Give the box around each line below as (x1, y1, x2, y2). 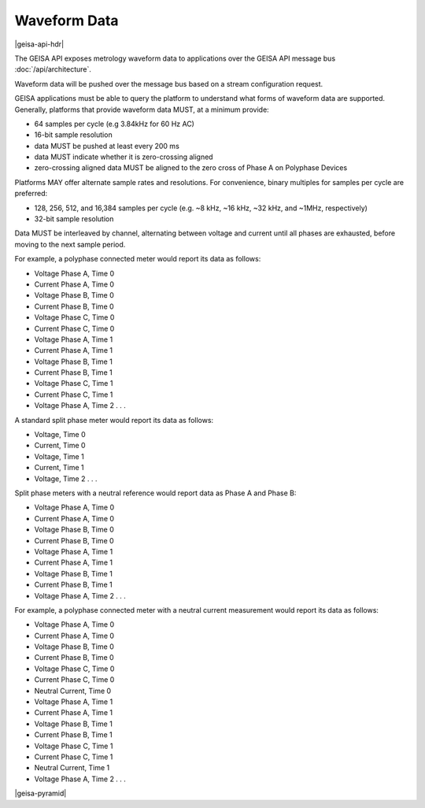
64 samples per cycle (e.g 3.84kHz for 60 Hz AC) (34, 119, 194, 128)
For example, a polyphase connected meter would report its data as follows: (14, 254, 261, 264)
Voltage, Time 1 (34, 451, 84, 461)
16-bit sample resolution (34, 130, 113, 139)
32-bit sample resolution (34, 214, 114, 224)
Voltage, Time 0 (34, 430, 86, 439)
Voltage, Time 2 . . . (34, 473, 98, 484)
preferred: (14, 189, 48, 198)
